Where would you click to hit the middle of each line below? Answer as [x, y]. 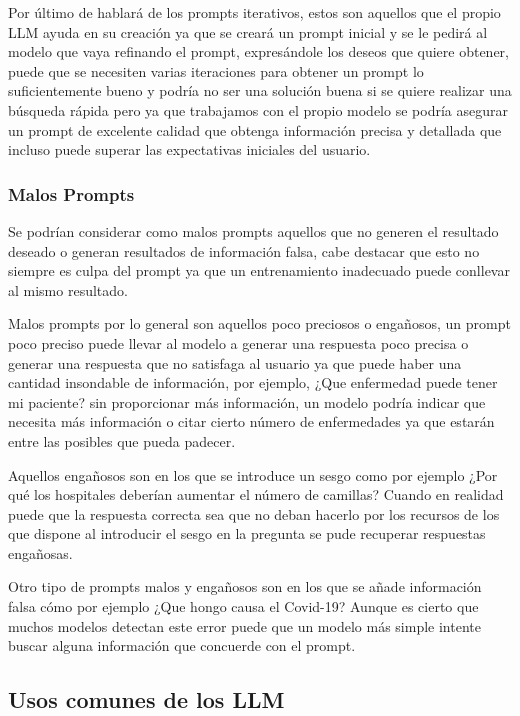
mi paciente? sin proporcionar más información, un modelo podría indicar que [247, 401]
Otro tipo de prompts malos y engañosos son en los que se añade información [245, 586]
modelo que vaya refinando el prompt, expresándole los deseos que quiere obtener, [258, 51]
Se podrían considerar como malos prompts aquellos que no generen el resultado [253, 230]
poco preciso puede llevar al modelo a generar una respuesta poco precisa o [238, 342]
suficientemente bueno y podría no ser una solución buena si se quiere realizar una [260, 90]
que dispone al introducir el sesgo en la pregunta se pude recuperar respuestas [247, 533]
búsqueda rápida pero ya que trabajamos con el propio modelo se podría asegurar [258, 109]
